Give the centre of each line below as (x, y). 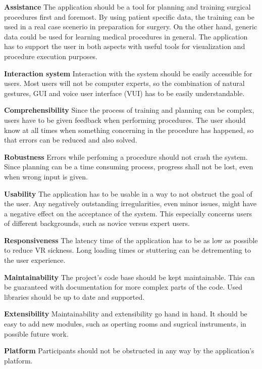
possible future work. (36, 333)
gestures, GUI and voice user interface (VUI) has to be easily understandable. (124, 93)
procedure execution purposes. (51, 56)
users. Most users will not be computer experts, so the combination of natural (124, 83)
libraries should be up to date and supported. (74, 296)
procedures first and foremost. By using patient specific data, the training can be (129, 16)
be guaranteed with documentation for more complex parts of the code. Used (123, 287)
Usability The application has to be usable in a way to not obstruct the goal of (128, 193)
